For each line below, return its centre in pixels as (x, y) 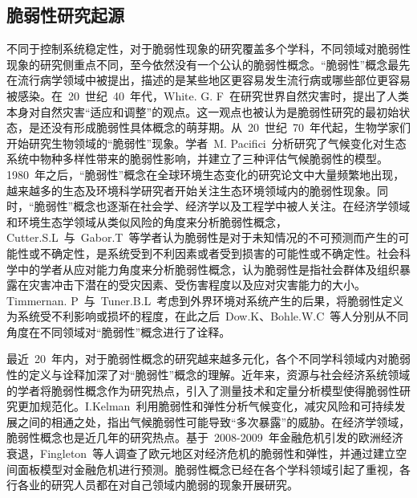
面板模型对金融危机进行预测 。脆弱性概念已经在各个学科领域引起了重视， (208, 469)
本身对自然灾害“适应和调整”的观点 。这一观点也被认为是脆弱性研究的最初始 (203, 111)
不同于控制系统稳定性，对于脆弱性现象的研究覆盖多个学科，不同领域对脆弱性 (208, 49)
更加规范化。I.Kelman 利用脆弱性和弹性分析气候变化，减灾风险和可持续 (206, 406)
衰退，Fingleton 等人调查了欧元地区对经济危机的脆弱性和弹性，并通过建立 (201, 453)
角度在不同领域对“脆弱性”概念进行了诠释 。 (119, 331)
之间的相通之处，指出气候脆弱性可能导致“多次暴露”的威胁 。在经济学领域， (214, 421)
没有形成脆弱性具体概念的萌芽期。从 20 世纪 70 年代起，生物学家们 (231, 127)
